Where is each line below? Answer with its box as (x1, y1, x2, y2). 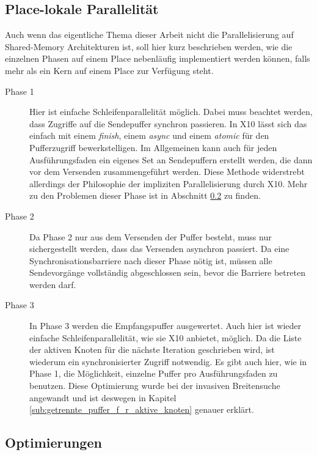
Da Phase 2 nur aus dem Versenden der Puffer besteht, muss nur (29, 230, 272, 243)
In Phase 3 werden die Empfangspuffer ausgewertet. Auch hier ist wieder (29, 319, 301, 332)
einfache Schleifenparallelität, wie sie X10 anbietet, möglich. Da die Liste (29, 331, 302, 344)
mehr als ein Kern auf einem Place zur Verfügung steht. (5, 64, 214, 76)
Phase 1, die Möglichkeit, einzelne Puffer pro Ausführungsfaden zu (29, 367, 278, 380)
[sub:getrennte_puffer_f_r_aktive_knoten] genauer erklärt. (29, 403, 254, 416)
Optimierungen (5, 433, 102, 452)
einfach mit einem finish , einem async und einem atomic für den (29, 129, 269, 142)
